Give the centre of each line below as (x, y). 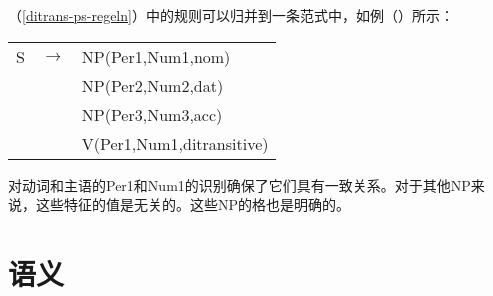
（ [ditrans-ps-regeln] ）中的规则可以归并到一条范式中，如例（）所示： (231, 15)
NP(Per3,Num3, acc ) (152, 114)
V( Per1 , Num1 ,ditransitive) (175, 143)
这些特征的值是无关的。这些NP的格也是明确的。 (193, 204)
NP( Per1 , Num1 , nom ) (156, 56)
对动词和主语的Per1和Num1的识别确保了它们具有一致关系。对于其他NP (239, 184)
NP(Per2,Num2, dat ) (152, 85)
